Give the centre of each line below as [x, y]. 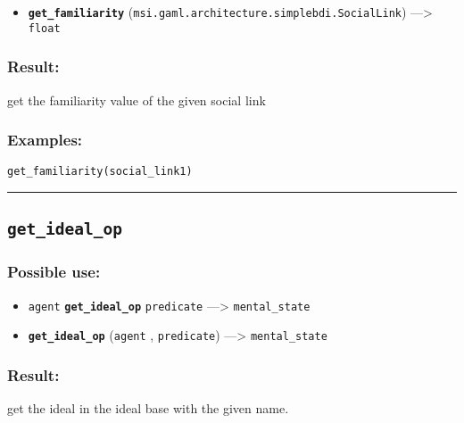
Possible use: [54, 272]
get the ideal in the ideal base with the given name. [148, 408]
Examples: [45, 140]
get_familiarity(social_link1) [100, 172]
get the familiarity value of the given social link [137, 100]
